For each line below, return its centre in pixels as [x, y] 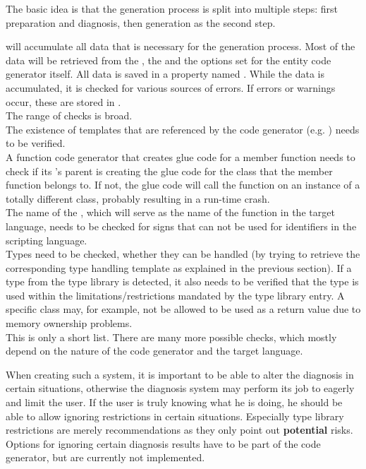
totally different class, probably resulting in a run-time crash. [138, 198]
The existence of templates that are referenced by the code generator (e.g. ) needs [183, 129]
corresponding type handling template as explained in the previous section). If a [179, 267]
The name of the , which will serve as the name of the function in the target [170, 212]
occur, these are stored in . [63, 101]
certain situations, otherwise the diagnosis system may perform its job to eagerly [180, 388]
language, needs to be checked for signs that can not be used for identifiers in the [181, 226]
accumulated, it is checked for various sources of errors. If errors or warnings [171, 87]
